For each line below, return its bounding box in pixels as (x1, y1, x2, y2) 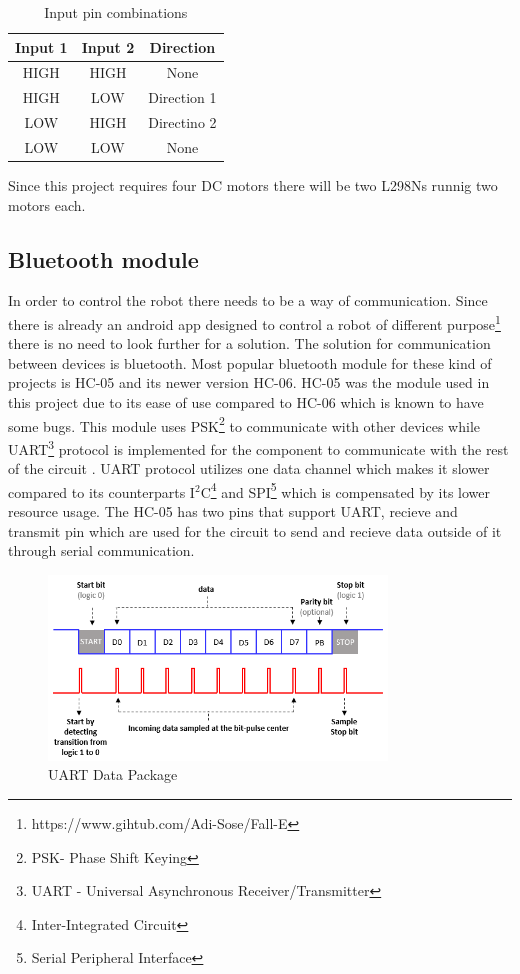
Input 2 (81, 36, 135, 57)
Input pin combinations (44, 2, 188, 22)
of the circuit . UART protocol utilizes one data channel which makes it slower (8, 458, 490, 479)
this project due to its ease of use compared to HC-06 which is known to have (8, 392, 484, 413)
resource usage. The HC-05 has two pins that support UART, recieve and (8, 501, 458, 522)
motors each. (8, 194, 86, 215)
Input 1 (15, 36, 68, 57)
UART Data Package (48, 764, 178, 785)
